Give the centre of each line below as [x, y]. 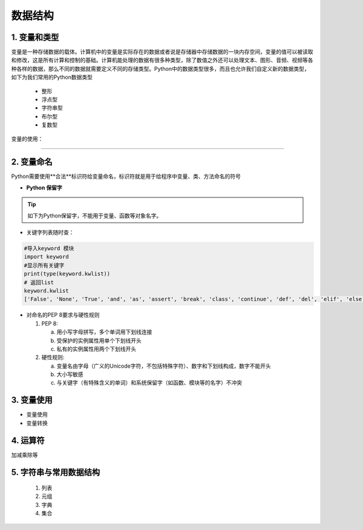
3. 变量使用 [32, 400]
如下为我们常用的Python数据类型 [52, 77]
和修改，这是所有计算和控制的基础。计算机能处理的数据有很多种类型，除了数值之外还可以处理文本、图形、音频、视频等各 [162, 60]
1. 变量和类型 [35, 37]
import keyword [46, 257]
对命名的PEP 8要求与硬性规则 [63, 315]
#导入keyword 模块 [49, 249]
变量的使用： [27, 139]
